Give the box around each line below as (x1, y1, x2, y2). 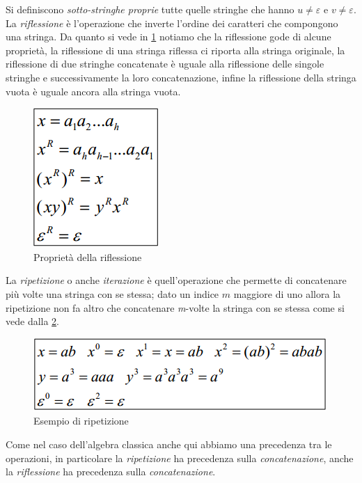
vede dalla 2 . (6, 314, 60, 328)
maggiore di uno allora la (233, 286, 341, 301)
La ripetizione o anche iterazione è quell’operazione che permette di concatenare (6, 273, 347, 287)
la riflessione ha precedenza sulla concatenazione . (6, 464, 216, 479)
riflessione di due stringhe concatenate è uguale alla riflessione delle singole (6, 56, 324, 71)
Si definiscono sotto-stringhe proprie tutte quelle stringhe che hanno (6, 2, 294, 16)
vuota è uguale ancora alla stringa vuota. (6, 84, 181, 98)
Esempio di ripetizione (33, 413, 129, 428)
